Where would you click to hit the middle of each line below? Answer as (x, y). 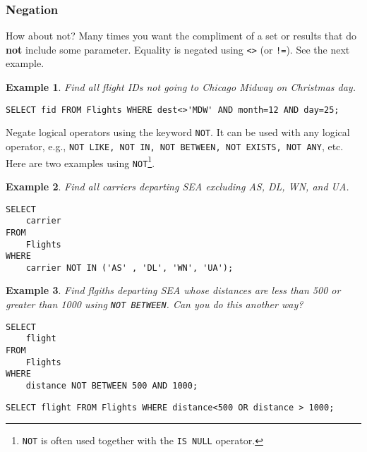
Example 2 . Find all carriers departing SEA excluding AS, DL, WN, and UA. (178, 186)
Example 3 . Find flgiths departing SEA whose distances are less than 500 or (173, 290)
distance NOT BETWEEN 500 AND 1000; (112, 386)
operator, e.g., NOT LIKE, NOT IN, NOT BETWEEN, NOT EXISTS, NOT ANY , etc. (175, 146)
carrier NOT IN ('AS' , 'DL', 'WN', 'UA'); (130, 268)
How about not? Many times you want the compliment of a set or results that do (181, 36)
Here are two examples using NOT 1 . (80, 161)
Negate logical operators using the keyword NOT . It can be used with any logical (178, 132)
